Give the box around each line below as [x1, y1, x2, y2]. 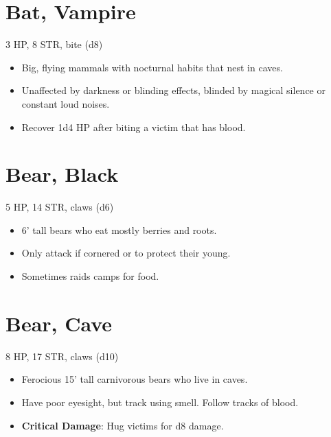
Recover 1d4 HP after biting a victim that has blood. [21, 119, 246, 134]
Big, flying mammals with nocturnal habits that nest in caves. [21, 60, 283, 74]
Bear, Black [5, 160, 119, 188]
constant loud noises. [21, 96, 110, 110]
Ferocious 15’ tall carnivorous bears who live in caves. [21, 372, 248, 386]
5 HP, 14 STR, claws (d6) [5, 200, 114, 214]
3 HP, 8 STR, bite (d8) [5, 37, 103, 51]
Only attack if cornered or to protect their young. [21, 246, 231, 260]
